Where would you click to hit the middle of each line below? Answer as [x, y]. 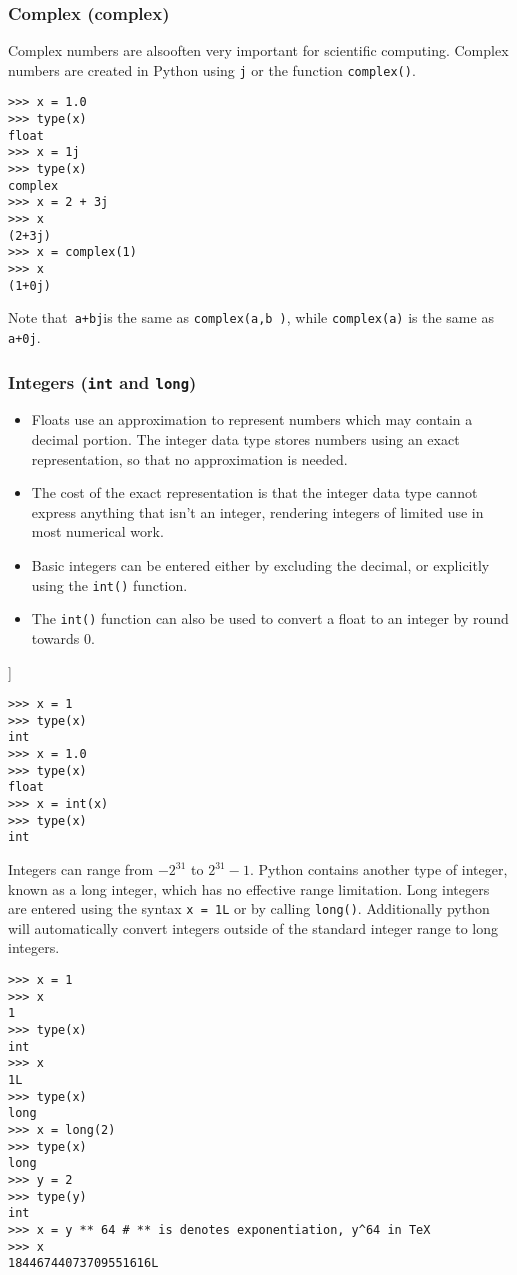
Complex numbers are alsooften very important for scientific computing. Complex [258, 50]
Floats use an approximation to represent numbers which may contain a [252, 419]
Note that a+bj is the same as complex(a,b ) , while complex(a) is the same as [251, 317]
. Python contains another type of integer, [378, 869]
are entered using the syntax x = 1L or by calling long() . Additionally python [249, 908]
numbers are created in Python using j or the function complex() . [212, 69]
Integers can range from [81, 869]
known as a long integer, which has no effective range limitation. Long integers [249, 888]
